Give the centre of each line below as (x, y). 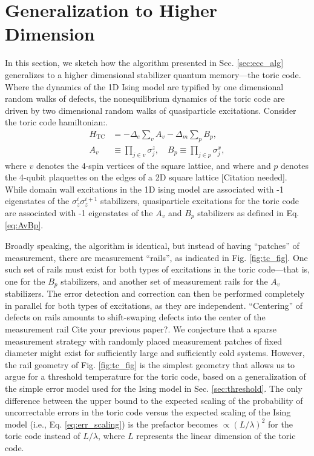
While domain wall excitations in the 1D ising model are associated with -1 (144, 189)
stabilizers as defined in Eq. (248, 212)
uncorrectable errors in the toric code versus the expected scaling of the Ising (148, 412)
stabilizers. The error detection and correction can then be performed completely (155, 293)
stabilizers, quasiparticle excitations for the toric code (200, 201)
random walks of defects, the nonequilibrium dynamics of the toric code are (145, 98)
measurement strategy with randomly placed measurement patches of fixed (144, 341)
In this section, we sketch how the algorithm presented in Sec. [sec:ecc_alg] (144, 63)
